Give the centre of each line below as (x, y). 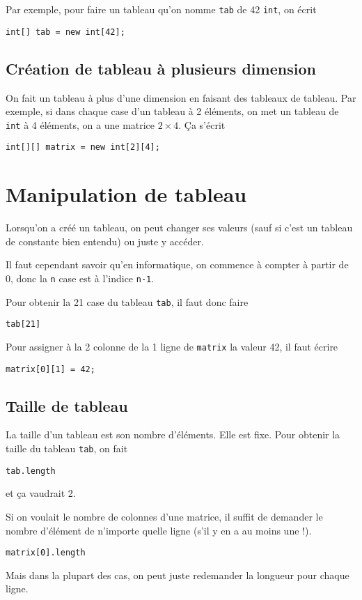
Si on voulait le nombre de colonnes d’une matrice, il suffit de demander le (164, 516)
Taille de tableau (67, 405)
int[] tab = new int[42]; (65, 32)
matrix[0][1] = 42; (50, 369)
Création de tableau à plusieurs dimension (161, 68)
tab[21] (23, 324)
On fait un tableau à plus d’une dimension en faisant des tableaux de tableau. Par (181, 97)
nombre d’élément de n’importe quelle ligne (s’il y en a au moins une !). (159, 530)
